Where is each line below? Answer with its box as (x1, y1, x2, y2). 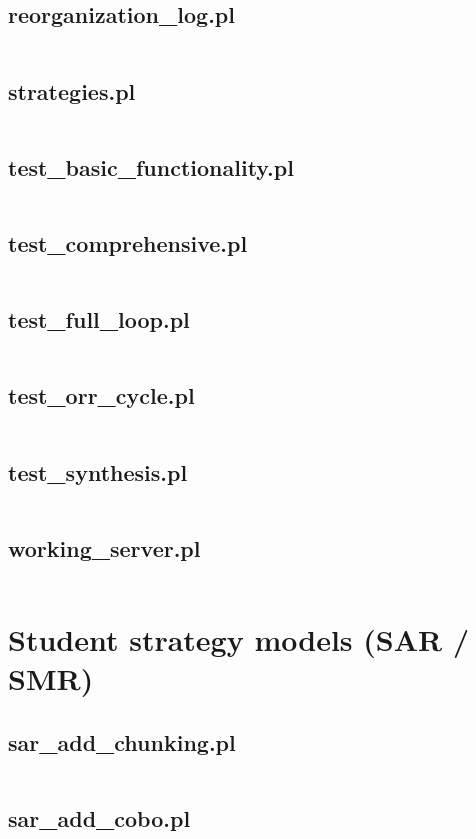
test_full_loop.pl (8, 304, 190, 335)
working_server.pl (8, 532, 201, 563)
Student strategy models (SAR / (8, 618, 469, 659)
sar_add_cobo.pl (8, 802, 191, 833)
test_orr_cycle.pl (8, 380, 195, 411)
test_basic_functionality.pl (8, 151, 294, 182)
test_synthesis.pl (8, 456, 188, 487)
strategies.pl (8, 75, 136, 106)
